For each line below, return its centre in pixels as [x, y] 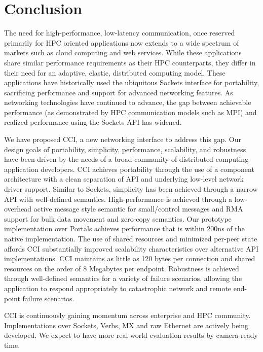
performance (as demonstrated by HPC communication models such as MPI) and [130, 112]
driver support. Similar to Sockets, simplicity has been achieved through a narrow [131, 189]
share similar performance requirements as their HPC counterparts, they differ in [130, 62]
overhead [18, 209]
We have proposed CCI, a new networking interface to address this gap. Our [123, 139]
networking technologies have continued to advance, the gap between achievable [128, 102]
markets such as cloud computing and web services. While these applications [123, 52]
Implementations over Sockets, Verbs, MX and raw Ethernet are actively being [126, 325]
